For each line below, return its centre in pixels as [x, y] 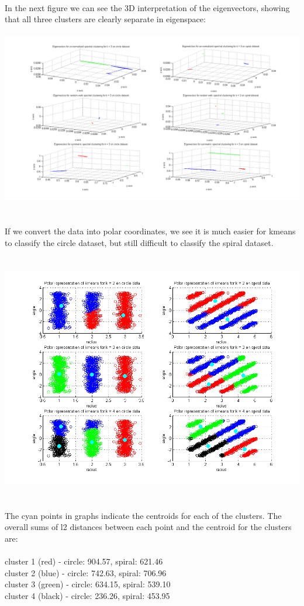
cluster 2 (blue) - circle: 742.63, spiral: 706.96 [86, 572]
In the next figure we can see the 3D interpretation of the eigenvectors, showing [147, 7]
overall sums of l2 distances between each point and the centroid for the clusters [148, 527]
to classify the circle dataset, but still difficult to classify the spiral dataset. [139, 242]
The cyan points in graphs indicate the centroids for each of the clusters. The [143, 515]
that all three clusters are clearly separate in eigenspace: [105, 19]
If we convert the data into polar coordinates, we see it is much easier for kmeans [150, 231]
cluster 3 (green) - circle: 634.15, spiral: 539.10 [88, 584]
